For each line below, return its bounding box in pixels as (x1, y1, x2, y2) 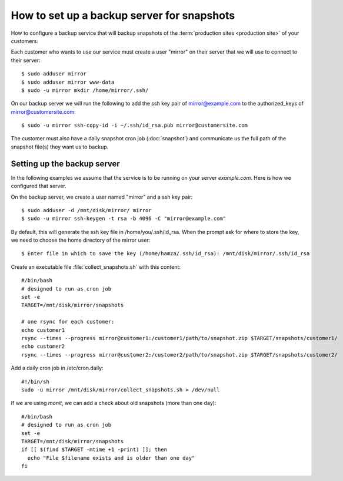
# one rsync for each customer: (21, 318, 115, 325)
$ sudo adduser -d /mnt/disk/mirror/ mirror (21, 207, 152, 213)
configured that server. (11, 183, 67, 190)
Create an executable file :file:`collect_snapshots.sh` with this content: (11, 263, 181, 271)
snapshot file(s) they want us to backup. (11, 143, 109, 150)
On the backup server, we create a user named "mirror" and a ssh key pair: (11, 193, 193, 200)
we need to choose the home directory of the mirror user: (11, 236, 151, 244)
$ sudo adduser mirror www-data (21, 78, 115, 85)
